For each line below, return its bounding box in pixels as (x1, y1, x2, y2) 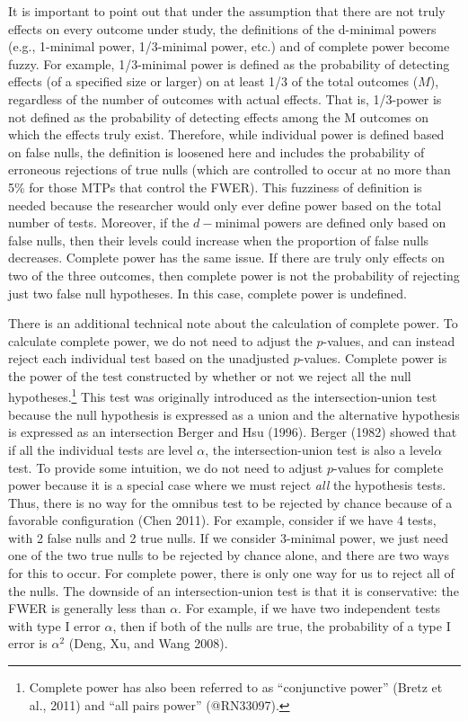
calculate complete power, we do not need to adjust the (8, 331, 313, 350)
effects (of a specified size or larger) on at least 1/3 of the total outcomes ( (8, 72, 419, 91)
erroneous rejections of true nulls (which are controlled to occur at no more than (8, 160, 451, 179)
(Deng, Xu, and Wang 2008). (68, 634, 228, 653)
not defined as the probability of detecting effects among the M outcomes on (8, 107, 429, 126)
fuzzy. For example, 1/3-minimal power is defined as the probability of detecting (8, 54, 450, 73)
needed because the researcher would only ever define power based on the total (8, 195, 442, 214)
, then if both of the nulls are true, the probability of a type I (112, 616, 451, 635)
